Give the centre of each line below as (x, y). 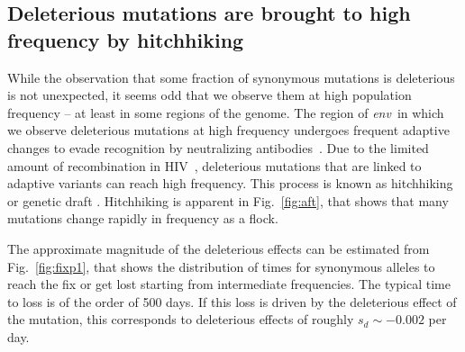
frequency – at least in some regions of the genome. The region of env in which (226, 112)
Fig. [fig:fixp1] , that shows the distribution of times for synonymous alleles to (221, 266)
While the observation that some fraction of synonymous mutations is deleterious (231, 77)
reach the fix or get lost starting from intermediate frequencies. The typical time (229, 284)
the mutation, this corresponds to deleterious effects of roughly (181, 319)
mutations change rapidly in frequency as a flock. (143, 218)
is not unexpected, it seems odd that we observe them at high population (210, 95)
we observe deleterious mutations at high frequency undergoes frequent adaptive (228, 130)
